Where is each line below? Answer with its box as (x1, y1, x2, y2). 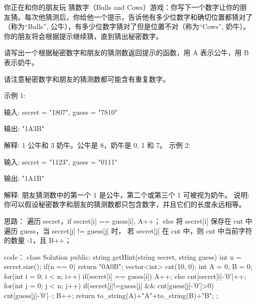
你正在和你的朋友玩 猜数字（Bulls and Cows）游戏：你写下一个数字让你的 (4, 2, 240, 12)
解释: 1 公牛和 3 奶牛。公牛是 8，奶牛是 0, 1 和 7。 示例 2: (4, 139, 190, 150)
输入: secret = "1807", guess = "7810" (4, 106, 117, 117)
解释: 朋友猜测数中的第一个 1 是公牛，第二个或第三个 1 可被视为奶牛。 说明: (4, 189, 250, 200)
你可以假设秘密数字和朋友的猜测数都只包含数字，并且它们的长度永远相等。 (4, 199, 246, 209)
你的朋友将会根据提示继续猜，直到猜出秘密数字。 (4, 31, 163, 41)
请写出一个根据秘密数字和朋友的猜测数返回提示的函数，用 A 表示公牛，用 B (4, 47, 249, 58)
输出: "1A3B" (4, 123, 44, 134)
